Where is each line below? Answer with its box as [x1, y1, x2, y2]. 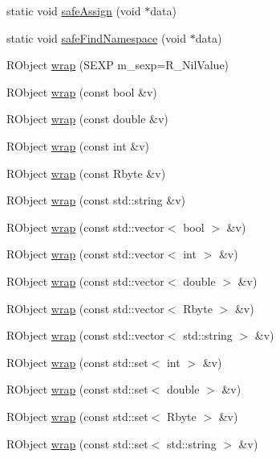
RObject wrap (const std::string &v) [6, 192, 185, 208]
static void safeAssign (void [6, 2, 141, 19]
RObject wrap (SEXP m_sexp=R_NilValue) [6, 56, 229, 73]
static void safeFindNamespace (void [6, 29, 187, 46]
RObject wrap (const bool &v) [6, 83, 157, 100]
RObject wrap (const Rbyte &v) [6, 164, 166, 181]
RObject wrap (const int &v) [6, 137, 150, 154]
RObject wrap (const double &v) [6, 110, 168, 127]
